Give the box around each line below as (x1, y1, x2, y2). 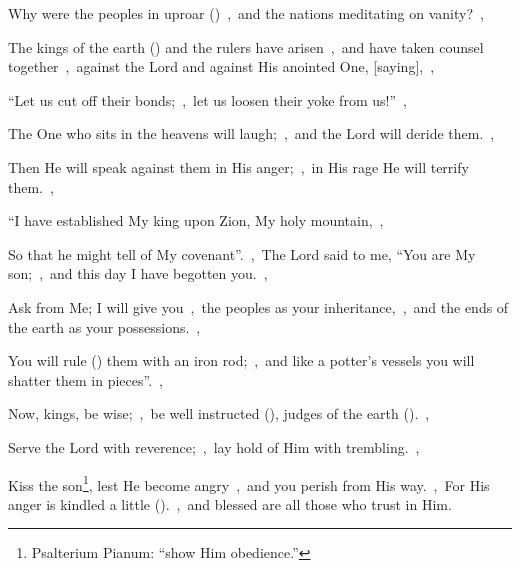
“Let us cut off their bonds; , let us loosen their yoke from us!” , (8, 89, 407, 110)
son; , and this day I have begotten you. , (8, 263, 268, 284)
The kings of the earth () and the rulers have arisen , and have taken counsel (8, 36, 484, 57)
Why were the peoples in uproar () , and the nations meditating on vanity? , (8, 3, 484, 23)
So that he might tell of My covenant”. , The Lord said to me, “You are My (8, 243, 476, 264)
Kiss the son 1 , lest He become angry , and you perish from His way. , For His (8, 471, 490, 495)
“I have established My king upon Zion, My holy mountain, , (8, 210, 384, 231)
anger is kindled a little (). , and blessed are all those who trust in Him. (8, 493, 452, 514)
